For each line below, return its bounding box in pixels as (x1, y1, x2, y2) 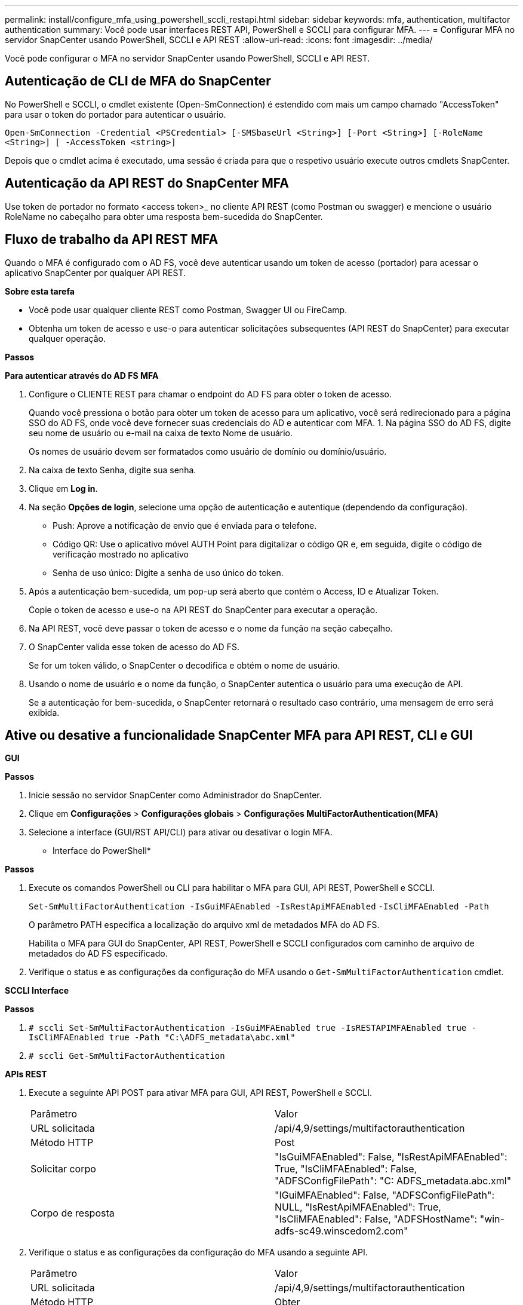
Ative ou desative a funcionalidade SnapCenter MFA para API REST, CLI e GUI (5, 727, 473, 743)
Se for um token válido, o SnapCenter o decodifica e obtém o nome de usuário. (29, 660, 340, 670)
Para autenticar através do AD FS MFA (5, 370, 159, 381)
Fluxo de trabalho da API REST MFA (5, 232, 219, 247)
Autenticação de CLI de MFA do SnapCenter (5, 73, 271, 89)
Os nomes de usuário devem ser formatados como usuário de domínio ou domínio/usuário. (29, 446, 387, 457)
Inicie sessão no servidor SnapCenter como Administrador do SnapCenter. (29, 790, 322, 801)
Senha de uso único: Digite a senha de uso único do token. (53, 567, 284, 578)
